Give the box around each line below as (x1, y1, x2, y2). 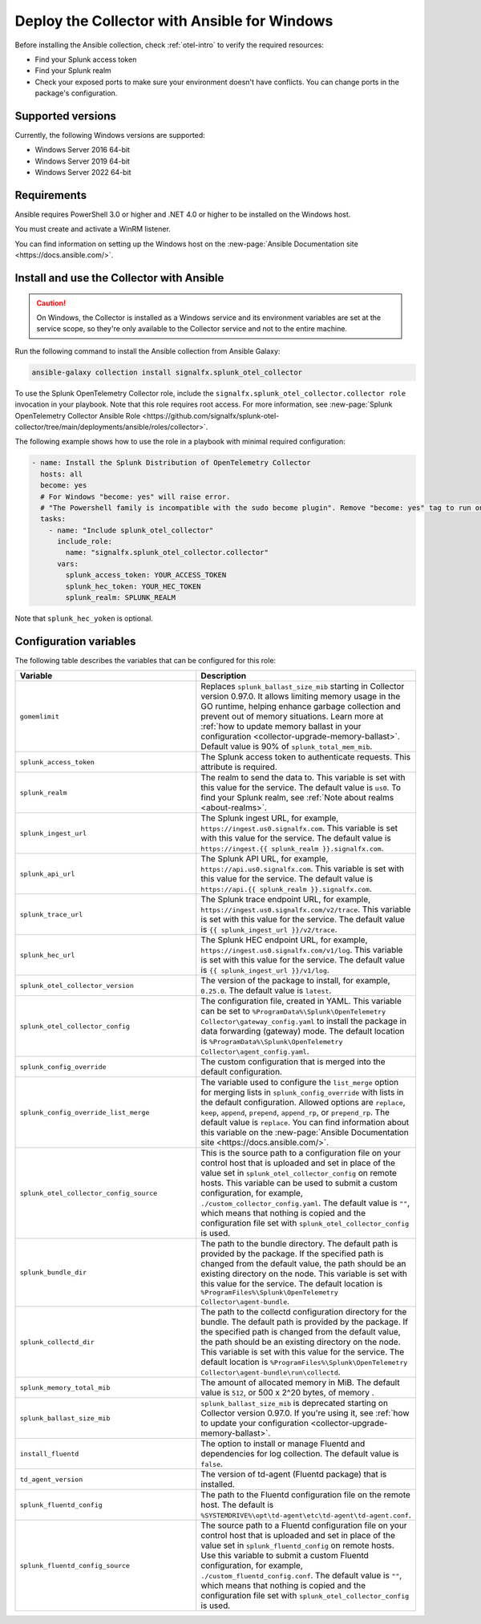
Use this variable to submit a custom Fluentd (200, 1550, 369, 1561)
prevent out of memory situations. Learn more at (200, 711, 384, 722)
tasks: (40, 514, 67, 524)
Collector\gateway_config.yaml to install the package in (200, 1015, 407, 1027)
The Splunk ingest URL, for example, (200, 812, 339, 824)
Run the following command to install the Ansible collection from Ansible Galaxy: (14, 346, 281, 356)
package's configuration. (34, 88, 118, 98)
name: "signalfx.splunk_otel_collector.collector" (65, 548, 269, 557)
